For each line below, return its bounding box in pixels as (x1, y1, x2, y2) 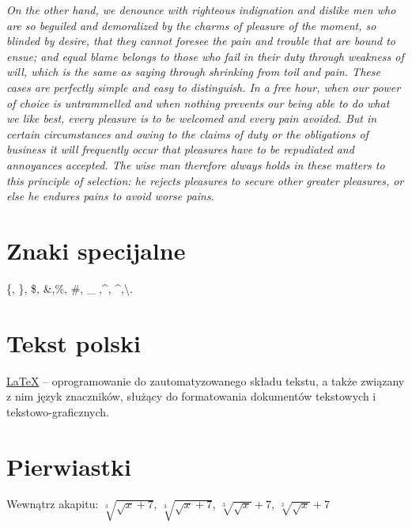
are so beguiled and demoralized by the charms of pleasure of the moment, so (6, 17, 376, 33)
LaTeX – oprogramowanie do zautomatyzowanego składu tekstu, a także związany (6, 372, 405, 389)
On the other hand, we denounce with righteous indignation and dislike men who (6, 2, 396, 17)
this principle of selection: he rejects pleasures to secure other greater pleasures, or (6, 172, 404, 188)
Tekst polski (6, 326, 141, 359)
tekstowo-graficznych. (6, 403, 109, 420)
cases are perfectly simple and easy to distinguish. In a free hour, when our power (6, 78, 401, 95)
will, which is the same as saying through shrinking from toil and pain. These (6, 63, 380, 80)
